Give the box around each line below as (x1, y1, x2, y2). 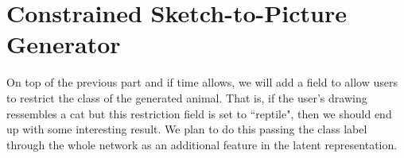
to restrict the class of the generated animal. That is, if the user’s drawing (6, 89, 367, 106)
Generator (6, 28, 121, 60)
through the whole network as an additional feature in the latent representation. (6, 136, 398, 152)
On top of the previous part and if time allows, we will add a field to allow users (6, 74, 398, 91)
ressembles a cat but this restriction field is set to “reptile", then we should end (6, 105, 392, 121)
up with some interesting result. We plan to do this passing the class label (6, 121, 367, 137)
